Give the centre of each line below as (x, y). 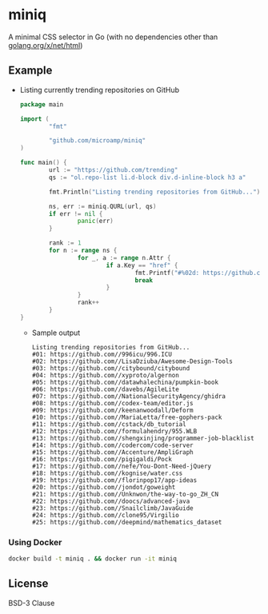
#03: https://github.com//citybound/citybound (111, 368)
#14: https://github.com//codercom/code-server (112, 445)
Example (30, 71)
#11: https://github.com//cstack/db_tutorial (109, 424)
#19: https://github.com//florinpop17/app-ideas (114, 480)
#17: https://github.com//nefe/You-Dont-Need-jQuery (122, 466)
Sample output (56, 333)
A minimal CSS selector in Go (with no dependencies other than (113, 37)
